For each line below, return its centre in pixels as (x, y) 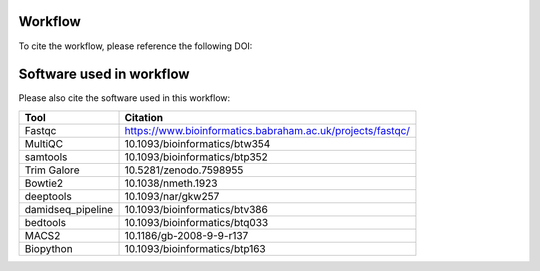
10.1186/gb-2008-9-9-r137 (186, 235)
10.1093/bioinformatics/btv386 (196, 209)
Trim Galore (52, 170)
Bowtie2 (44, 183)
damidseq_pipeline (69, 209)
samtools (46, 157)
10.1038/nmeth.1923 (171, 183)
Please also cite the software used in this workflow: (124, 98)
